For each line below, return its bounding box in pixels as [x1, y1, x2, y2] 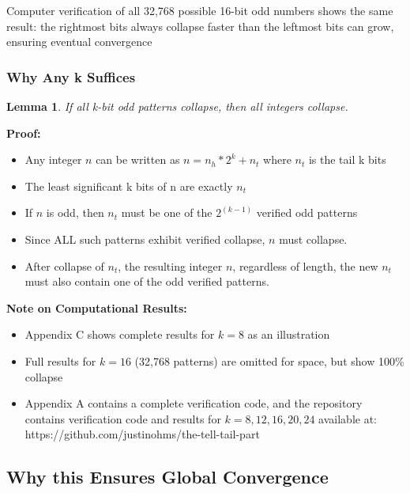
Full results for [24, 352, 96, 369]
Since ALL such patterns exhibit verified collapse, [24, 230, 265, 247]
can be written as [96, 151, 180, 168]
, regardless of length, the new [232, 257, 378, 274]
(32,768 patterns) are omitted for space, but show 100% [134, 352, 404, 369]
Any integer [24, 151, 82, 168]
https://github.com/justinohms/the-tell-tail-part [24, 426, 260, 442]
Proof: [6, 124, 41, 141]
